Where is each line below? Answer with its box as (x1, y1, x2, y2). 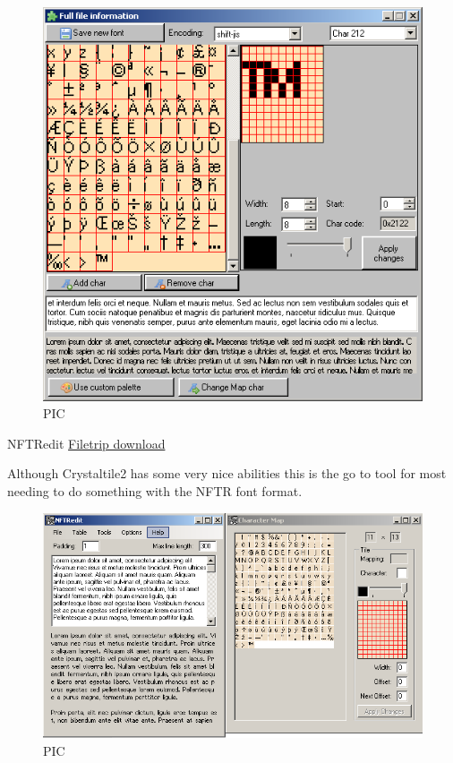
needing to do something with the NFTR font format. (7, 481, 303, 500)
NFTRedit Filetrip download (7, 433, 166, 452)
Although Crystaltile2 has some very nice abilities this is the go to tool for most (7, 464, 447, 483)
